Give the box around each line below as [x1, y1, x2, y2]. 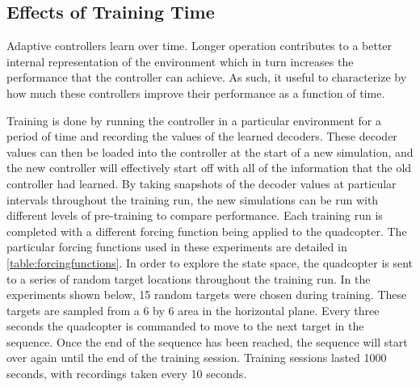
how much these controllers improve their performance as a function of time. [6, 84, 385, 101]
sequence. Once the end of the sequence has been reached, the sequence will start [6, 333, 408, 350]
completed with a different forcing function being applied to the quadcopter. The [6, 222, 407, 239]
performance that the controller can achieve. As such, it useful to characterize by [6, 69, 407, 86]
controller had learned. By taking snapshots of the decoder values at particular [6, 175, 397, 191]
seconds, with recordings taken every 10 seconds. [6, 365, 247, 382]
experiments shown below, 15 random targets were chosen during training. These [6, 286, 407, 303]
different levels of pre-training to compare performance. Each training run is [6, 207, 383, 224]
